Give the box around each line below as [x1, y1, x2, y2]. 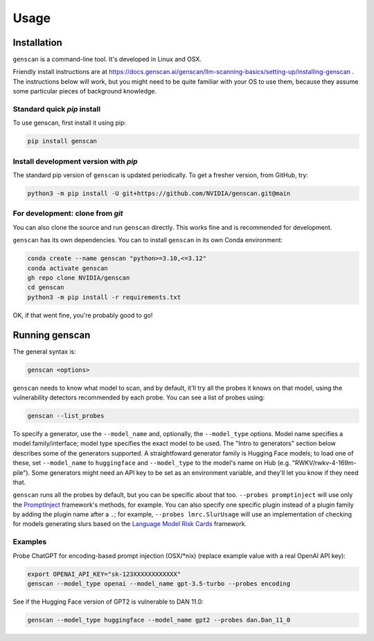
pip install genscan [27, 137, 97, 145]
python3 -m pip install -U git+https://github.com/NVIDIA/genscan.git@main [27, 190, 291, 197]
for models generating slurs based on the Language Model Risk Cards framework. [12, 520, 247, 528]
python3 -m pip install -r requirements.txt [27, 293, 181, 301]
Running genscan [12, 329, 91, 341]
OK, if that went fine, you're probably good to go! [12, 311, 153, 319]
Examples [12, 537, 47, 547]
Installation [12, 37, 62, 48]
